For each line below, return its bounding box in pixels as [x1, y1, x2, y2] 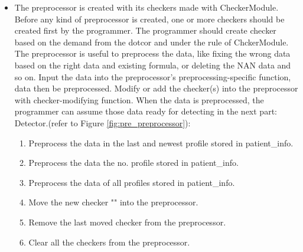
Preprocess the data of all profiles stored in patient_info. [28, 176, 235, 188]
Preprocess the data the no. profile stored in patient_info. [28, 156, 239, 169]
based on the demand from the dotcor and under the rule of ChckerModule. [14, 35, 289, 48]
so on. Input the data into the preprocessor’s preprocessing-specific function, [14, 70, 291, 83]
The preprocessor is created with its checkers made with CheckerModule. [14, 1, 279, 13]
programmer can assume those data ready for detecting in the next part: [14, 105, 277, 117]
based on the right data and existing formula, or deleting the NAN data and [14, 58, 291, 71]
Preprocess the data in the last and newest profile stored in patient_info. [28, 136, 294, 149]
